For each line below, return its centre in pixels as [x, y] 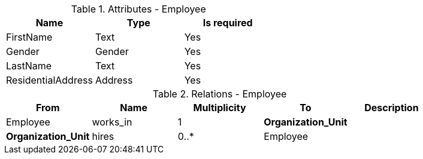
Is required [228, 23]
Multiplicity [220, 108]
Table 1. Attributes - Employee [138, 9]
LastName [29, 66]
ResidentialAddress [49, 80]
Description [392, 108]
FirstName [29, 37]
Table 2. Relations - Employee [220, 94]
